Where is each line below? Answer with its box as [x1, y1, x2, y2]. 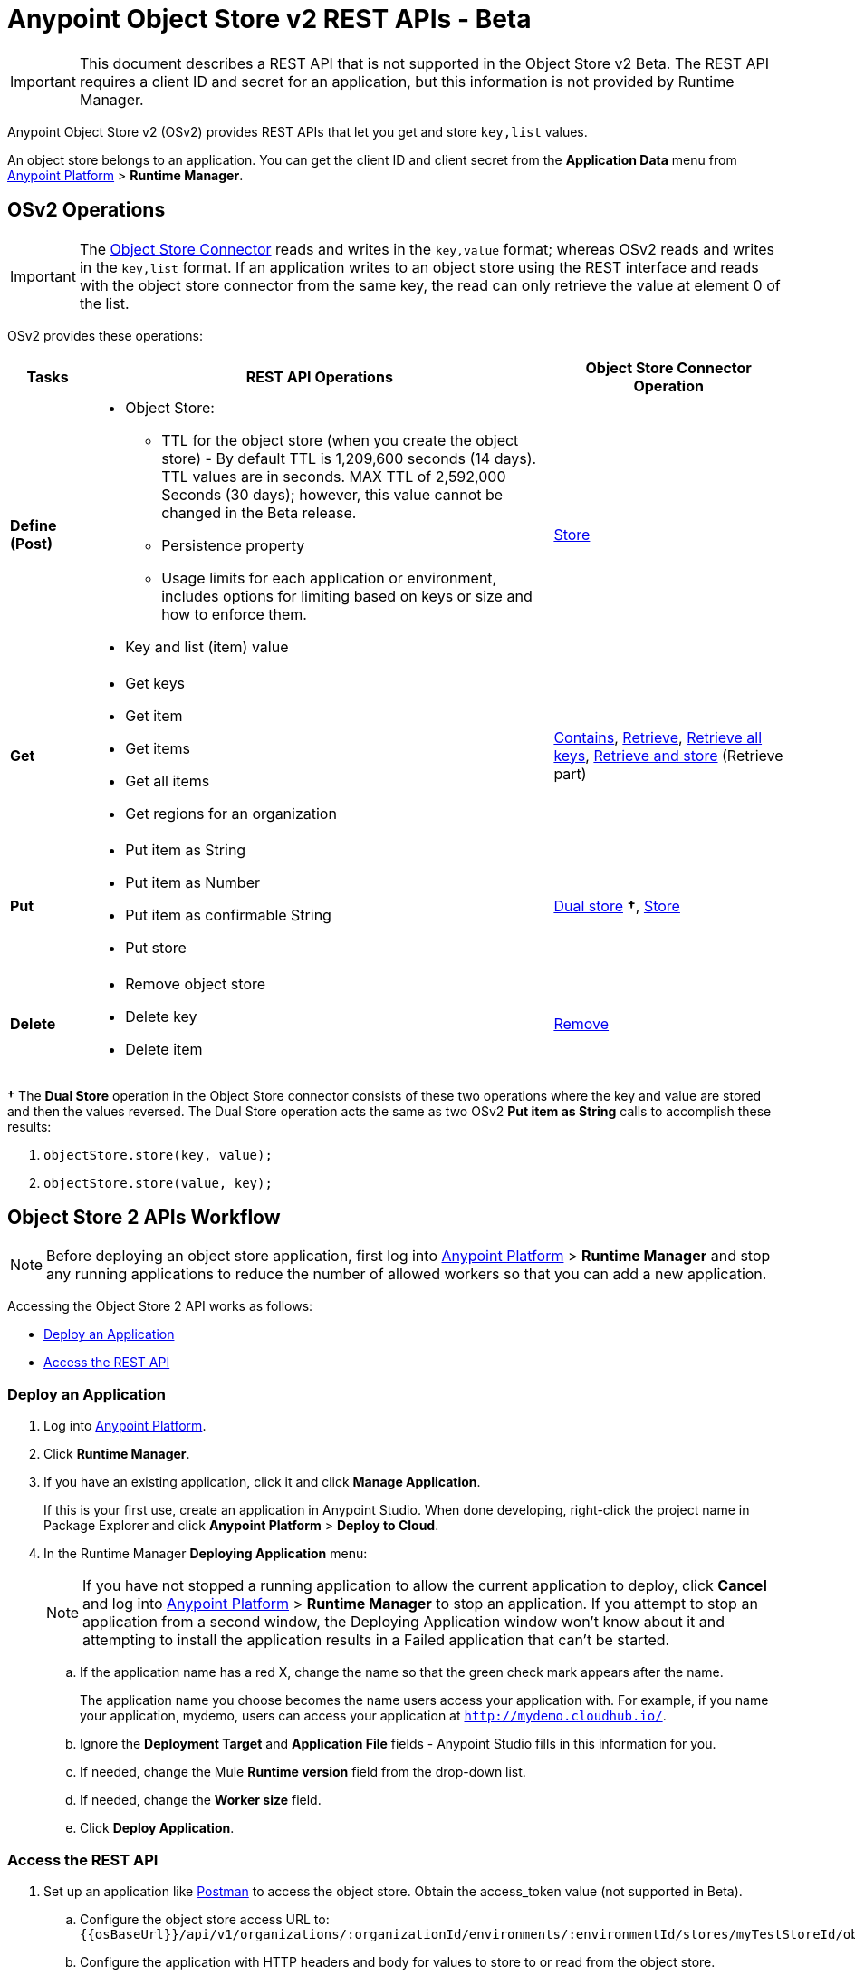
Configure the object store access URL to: [80, 1911, 330, 1927]
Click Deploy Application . [80, 1820, 235, 1836]
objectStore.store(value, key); [43, 1175, 273, 1190]
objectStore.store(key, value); [43, 1147, 273, 1162]
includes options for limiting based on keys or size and [161, 586, 533, 605]
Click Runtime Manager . [43, 1446, 190, 1462]
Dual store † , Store [553, 896, 680, 915]
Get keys [125, 673, 186, 692]
